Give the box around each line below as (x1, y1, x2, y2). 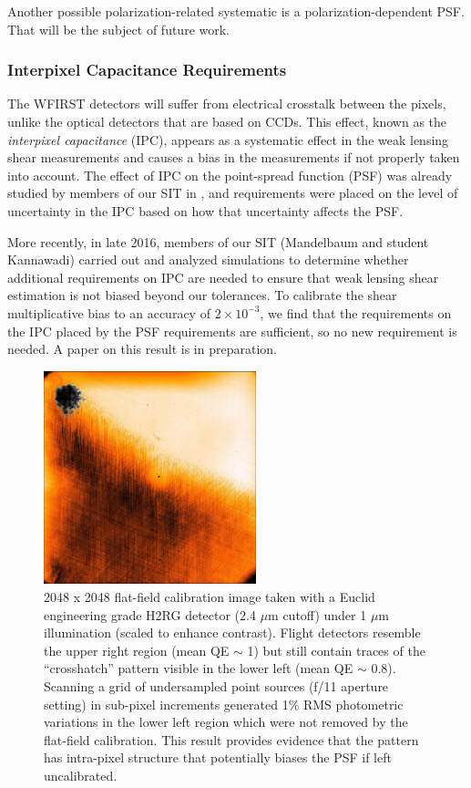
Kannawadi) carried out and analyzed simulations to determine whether (7, 250, 409, 269)
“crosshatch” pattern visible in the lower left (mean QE (44, 658, 353, 678)
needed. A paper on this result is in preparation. (7, 339, 277, 358)
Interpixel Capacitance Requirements (7, 58, 287, 81)
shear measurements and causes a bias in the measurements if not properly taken (7, 148, 460, 167)
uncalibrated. (44, 765, 118, 784)
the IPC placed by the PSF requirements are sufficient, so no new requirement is (7, 321, 457, 340)
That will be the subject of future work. (7, 19, 230, 38)
